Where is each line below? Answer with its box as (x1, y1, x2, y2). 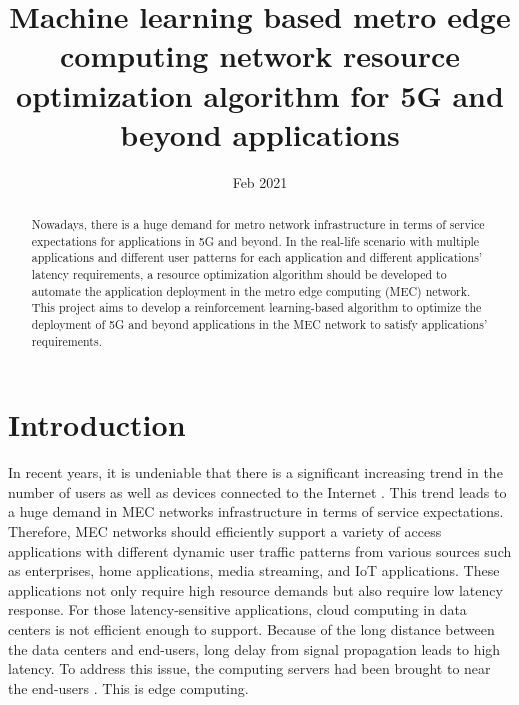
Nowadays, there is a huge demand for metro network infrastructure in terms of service (31, 216, 485, 233)
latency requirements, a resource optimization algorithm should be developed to (31, 266, 447, 283)
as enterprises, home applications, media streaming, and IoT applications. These (8, 560, 500, 581)
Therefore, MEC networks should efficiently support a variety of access (8, 521, 442, 542)
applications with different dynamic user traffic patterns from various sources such (8, 540, 512, 561)
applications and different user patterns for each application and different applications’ (31, 249, 483, 266)
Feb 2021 (232, 171, 288, 192)
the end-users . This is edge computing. (8, 677, 249, 698)
